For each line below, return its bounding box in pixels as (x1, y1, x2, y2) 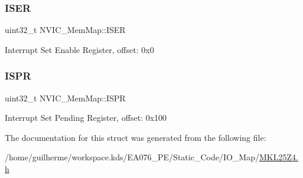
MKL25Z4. (259, 151, 298, 163)
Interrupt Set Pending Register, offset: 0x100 (5, 111, 167, 124)
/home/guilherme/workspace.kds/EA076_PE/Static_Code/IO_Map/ (5, 151, 259, 163)
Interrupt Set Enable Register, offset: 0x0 (5, 43, 154, 55)
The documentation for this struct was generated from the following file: (5, 131, 266, 143)
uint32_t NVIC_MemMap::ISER (5, 24, 126, 36)
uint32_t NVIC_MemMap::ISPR (5, 91, 126, 104)
